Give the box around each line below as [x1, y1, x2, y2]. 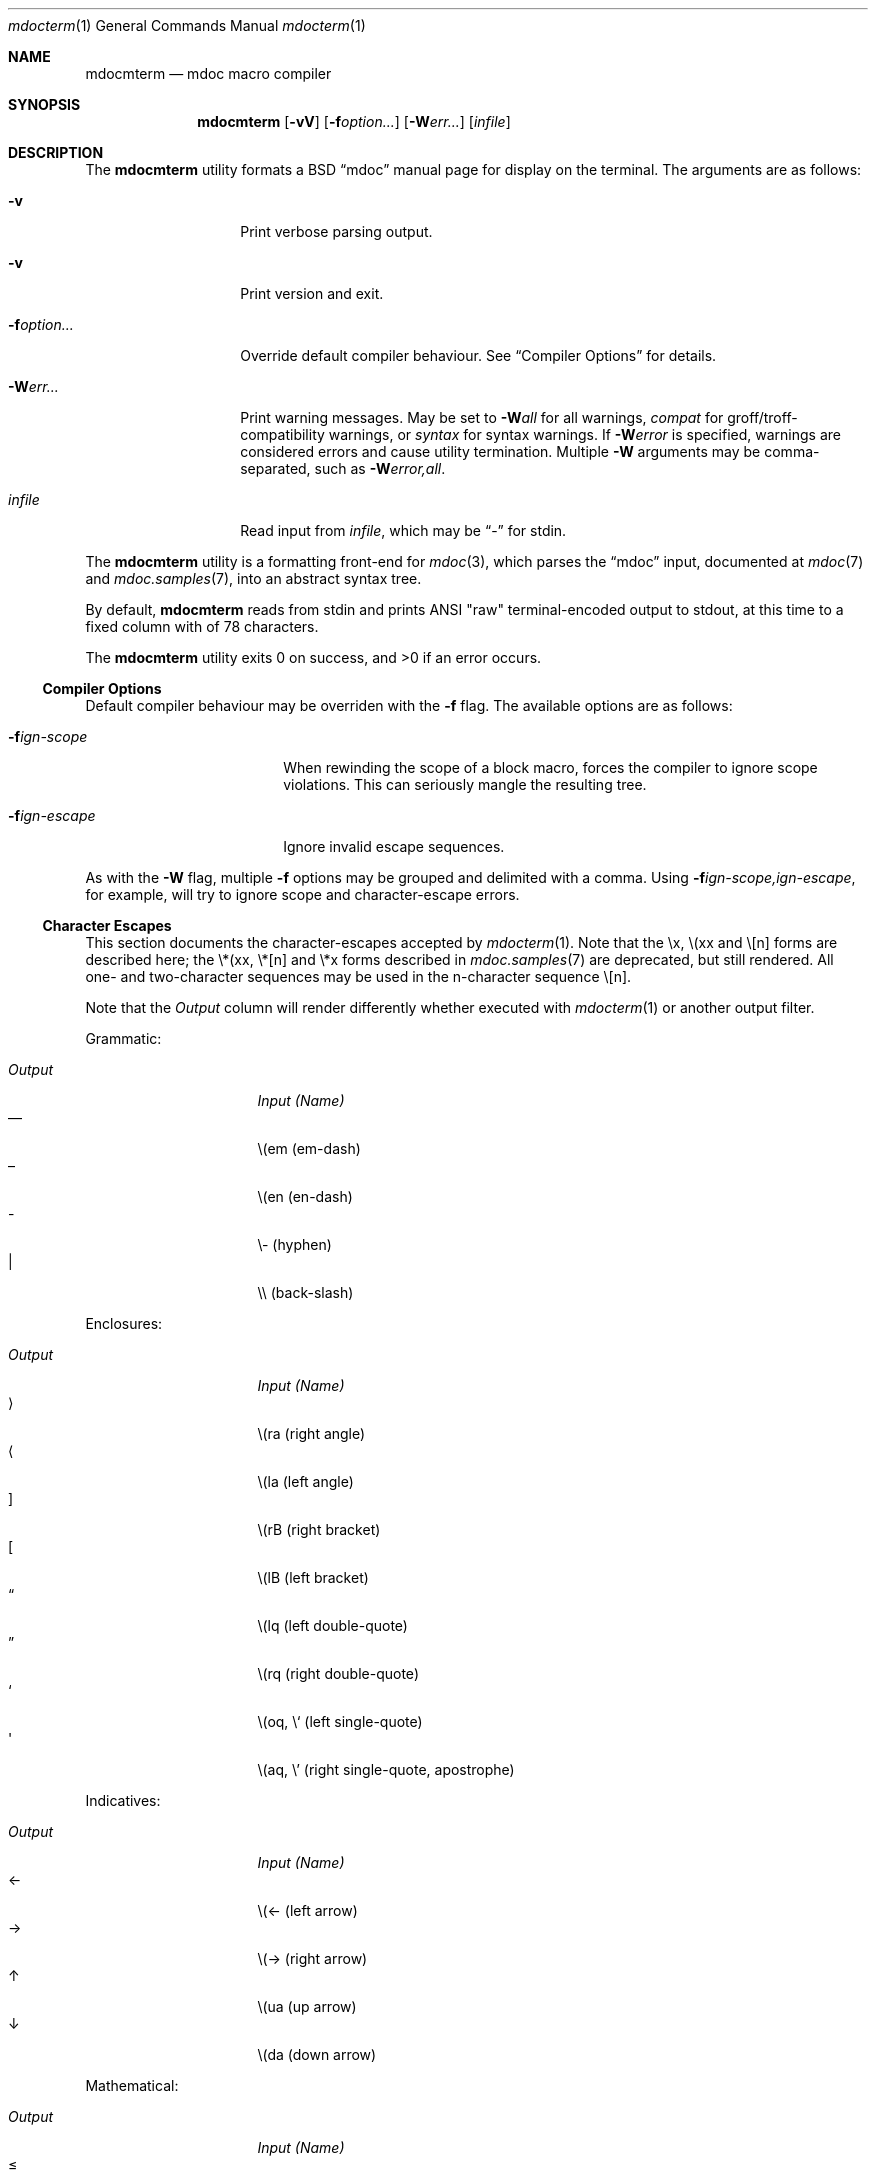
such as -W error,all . [314, 460, 446, 477]
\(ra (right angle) [257, 1425, 366, 1442]
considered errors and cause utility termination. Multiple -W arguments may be [240, 443, 761, 460]
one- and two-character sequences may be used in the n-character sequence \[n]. [85, 968, 632, 985]
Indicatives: [85, 1792, 161, 1809]
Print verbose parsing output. [240, 223, 433, 240]
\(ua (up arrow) [257, 1998, 357, 2015]
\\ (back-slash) [257, 1284, 354, 1301]
